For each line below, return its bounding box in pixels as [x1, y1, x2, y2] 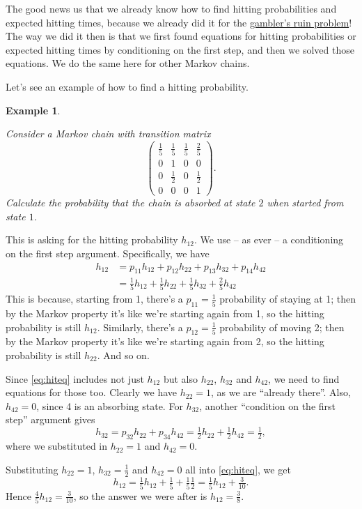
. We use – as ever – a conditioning [194, 232, 344, 247]
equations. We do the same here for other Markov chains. [6, 56, 250, 70]
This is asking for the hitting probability [6, 232, 178, 247]
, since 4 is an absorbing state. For [36, 398, 183, 413]
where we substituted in [6, 439, 108, 453]
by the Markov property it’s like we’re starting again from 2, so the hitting [6, 334, 324, 349]
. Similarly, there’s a [97, 319, 183, 334]
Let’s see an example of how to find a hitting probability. [6, 79, 249, 93]
